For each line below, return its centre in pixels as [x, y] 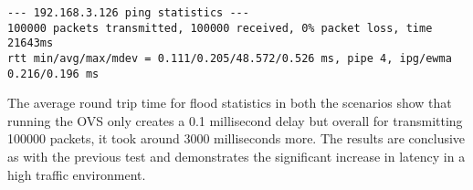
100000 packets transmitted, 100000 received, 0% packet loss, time [220, 28]
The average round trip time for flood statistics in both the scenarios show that [230, 103]
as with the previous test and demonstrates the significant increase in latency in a [236, 157]
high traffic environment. [77, 174]
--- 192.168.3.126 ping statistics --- [128, 13]
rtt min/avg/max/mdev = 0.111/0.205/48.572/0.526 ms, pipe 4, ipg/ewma [230, 58]
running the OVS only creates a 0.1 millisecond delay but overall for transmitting [235, 120]
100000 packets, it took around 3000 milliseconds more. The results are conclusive [236, 138]
